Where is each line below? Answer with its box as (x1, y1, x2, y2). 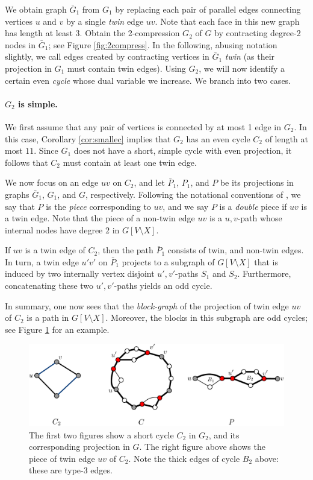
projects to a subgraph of (122, 255, 215, 268)
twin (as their (225, 50, 275, 63)
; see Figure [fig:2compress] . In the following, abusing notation (48, 38, 277, 51)
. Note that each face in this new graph (155, 14, 300, 27)
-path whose (237, 212, 282, 224)
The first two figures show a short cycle (29, 428, 174, 441)
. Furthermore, (237, 267, 291, 280)
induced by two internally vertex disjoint (5, 267, 155, 280)
